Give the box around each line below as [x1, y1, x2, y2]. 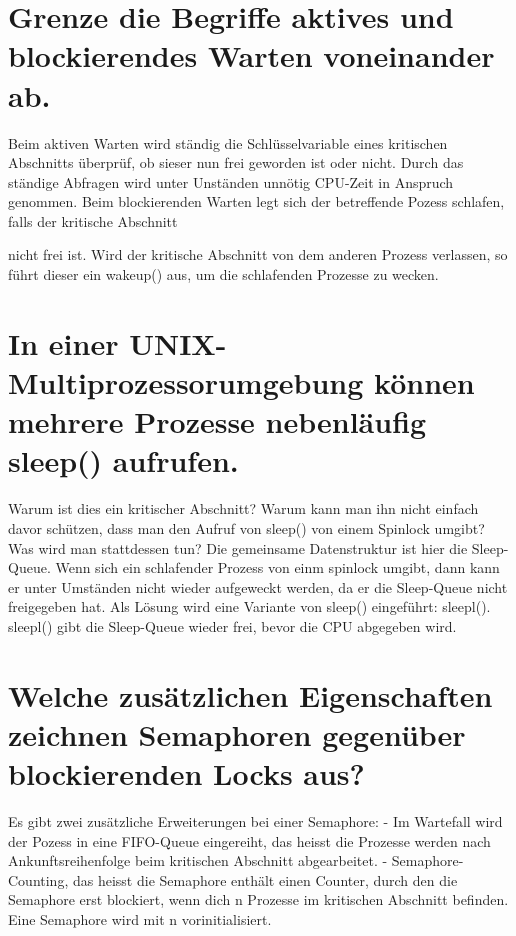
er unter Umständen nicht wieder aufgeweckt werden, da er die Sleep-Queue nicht [8, 576, 508, 597]
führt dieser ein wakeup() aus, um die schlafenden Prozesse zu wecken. [8, 264, 439, 285]
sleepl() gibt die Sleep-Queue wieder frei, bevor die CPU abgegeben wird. [8, 615, 457, 636]
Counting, [8, 869, 69, 890]
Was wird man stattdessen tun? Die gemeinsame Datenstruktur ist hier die [8, 537, 468, 558]
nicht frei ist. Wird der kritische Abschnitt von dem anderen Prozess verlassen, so [8, 244, 508, 265]
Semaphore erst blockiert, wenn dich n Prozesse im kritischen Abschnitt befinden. [8, 889, 509, 910]
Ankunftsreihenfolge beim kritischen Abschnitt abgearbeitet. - [8, 850, 388, 871]
